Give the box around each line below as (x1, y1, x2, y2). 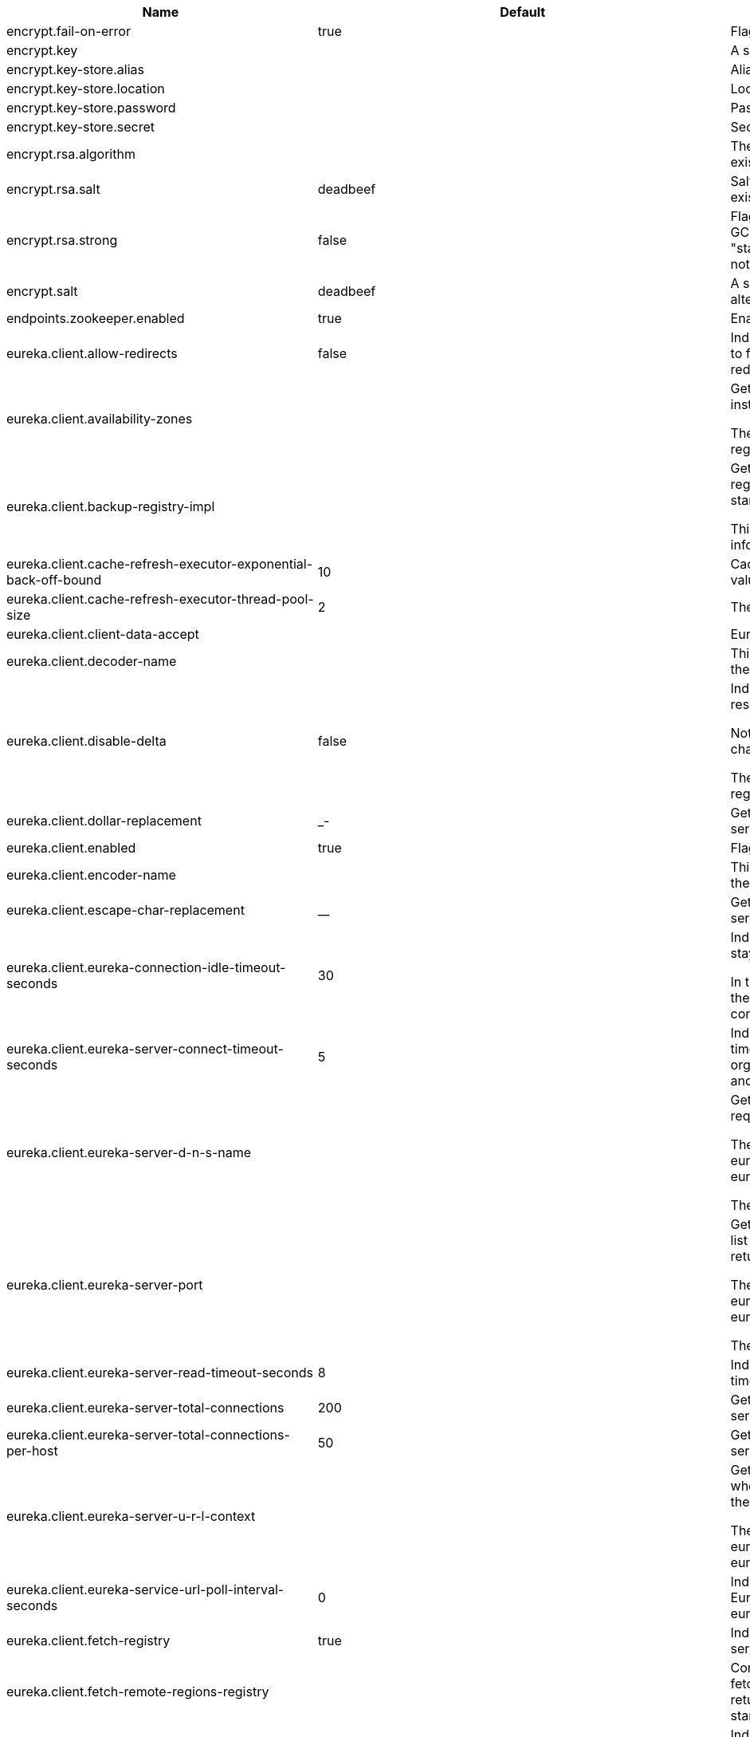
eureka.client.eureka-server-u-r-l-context (6, 1508, 256, 1524)
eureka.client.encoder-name (6, 867, 176, 883)
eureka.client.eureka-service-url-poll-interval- (6, 1581, 285, 1597)
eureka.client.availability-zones (6, 411, 193, 427)
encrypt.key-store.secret (6, 119, 155, 135)
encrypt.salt (6, 283, 78, 299)
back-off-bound (6, 572, 102, 588)
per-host (6, 1443, 58, 1459)
